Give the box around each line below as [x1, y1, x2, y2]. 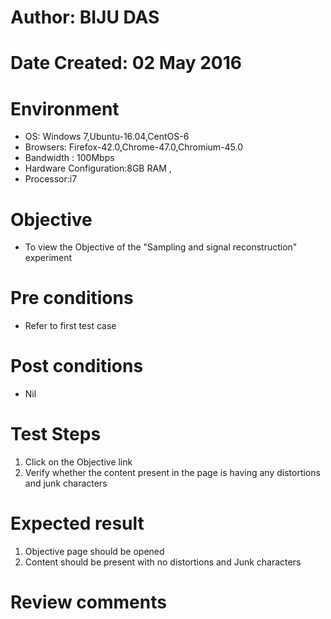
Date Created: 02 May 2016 [10, 52, 242, 75]
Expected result [10, 512, 145, 535]
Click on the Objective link [24, 456, 133, 468]
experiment [24, 252, 73, 264]
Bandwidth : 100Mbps [24, 152, 115, 164]
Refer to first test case [24, 320, 117, 332]
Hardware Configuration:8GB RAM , [24, 162, 172, 175]
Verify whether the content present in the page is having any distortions [24, 467, 321, 479]
